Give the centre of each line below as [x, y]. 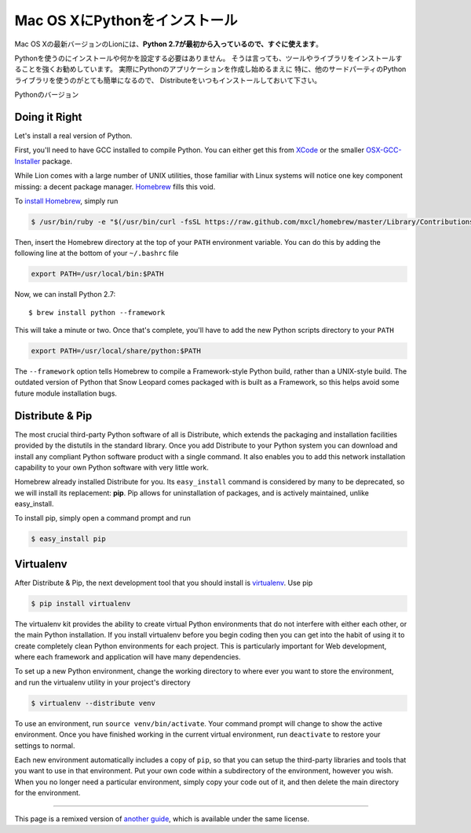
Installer [27, 161]
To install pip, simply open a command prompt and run [103, 518]
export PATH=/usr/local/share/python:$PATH [116, 351]
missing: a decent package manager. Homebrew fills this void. [115, 186]
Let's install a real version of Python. [73, 136]
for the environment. [47, 793]
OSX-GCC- [384, 150]
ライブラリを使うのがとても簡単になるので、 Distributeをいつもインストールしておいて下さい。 [168, 80]
